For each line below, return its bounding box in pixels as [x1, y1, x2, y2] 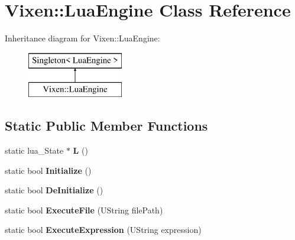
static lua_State [5, 144, 64, 157]
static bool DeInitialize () [5, 184, 103, 196]
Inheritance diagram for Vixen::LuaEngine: [5, 32, 160, 44]
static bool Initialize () [5, 164, 92, 176]
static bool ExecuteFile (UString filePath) [5, 203, 163, 216]
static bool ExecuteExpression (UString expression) [5, 223, 202, 236]
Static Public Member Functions [5, 116, 208, 135]
